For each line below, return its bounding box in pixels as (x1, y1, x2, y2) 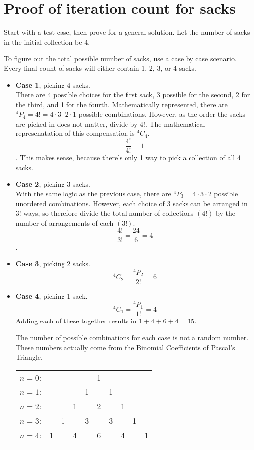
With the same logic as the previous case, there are (15, 188, 171, 198)
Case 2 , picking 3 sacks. (15, 179, 90, 189)
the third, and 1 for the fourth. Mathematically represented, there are (15, 99, 228, 109)
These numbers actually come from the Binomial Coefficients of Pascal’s (15, 342, 235, 352)
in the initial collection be (4, 36, 82, 47)
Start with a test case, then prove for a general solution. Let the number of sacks (4, 27, 250, 37)
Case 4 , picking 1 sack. (15, 290, 88, 301)
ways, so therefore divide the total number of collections (23, 208, 194, 218)
